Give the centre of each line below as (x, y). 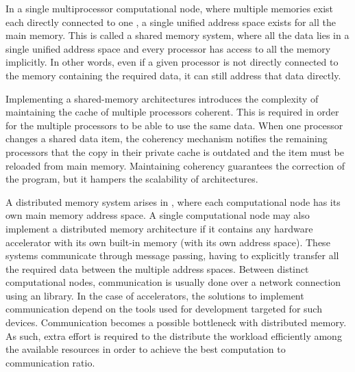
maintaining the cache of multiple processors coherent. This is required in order (172, 112)
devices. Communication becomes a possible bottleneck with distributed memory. (176, 322)
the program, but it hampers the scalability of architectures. (132, 179)
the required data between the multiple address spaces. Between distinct (157, 268)
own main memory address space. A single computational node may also (158, 215)
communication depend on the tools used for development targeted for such (164, 309)
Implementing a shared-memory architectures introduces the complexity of (162, 98)
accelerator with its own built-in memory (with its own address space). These (168, 242)
